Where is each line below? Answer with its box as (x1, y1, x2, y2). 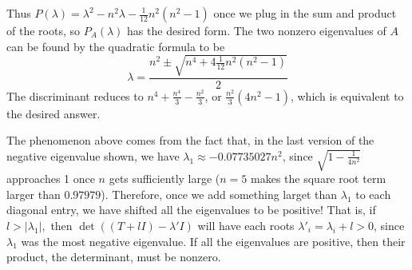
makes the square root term (251, 170, 386, 187)
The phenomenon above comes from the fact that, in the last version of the (6, 132, 374, 149)
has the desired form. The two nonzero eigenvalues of (127, 22, 386, 38)
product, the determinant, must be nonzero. (6, 248, 221, 265)
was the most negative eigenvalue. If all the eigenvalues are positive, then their (21, 232, 406, 249)
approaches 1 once (6, 170, 95, 187)
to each (355, 185, 391, 202)
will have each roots (197, 216, 295, 233)
